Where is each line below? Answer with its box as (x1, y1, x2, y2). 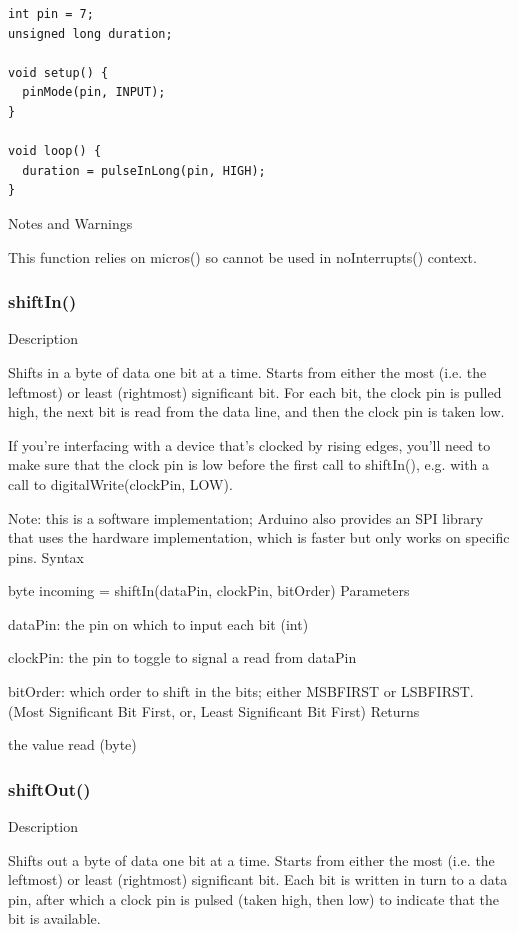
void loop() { (8, 144, 102, 159)
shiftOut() (8, 776, 91, 801)
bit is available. (8, 908, 101, 929)
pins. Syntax (8, 546, 84, 567)
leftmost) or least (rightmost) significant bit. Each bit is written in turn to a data (8, 869, 508, 890)
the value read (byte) (8, 734, 137, 755)
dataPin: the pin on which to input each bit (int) (8, 613, 309, 634)
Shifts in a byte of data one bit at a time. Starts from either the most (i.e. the (8, 361, 487, 382)
